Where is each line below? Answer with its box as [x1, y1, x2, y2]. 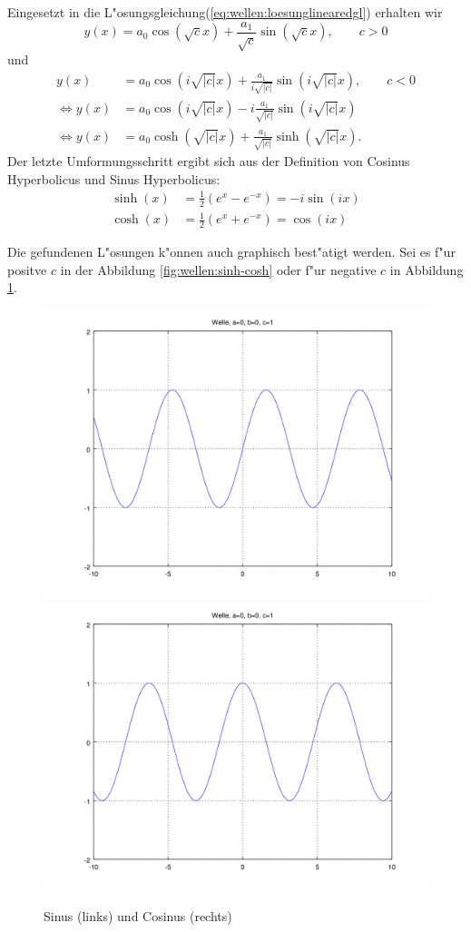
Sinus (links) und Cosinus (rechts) [44, 907, 232, 926]
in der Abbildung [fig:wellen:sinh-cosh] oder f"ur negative [60, 260, 377, 279]
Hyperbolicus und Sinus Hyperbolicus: [7, 169, 221, 188]
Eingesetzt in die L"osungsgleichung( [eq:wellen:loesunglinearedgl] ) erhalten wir [7, 3, 443, 21]
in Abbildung [389, 260, 464, 279]
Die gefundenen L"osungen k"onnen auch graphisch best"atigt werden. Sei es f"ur [7, 242, 456, 261]
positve [7, 260, 47, 279]
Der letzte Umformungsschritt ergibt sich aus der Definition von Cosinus [7, 152, 410, 171]
